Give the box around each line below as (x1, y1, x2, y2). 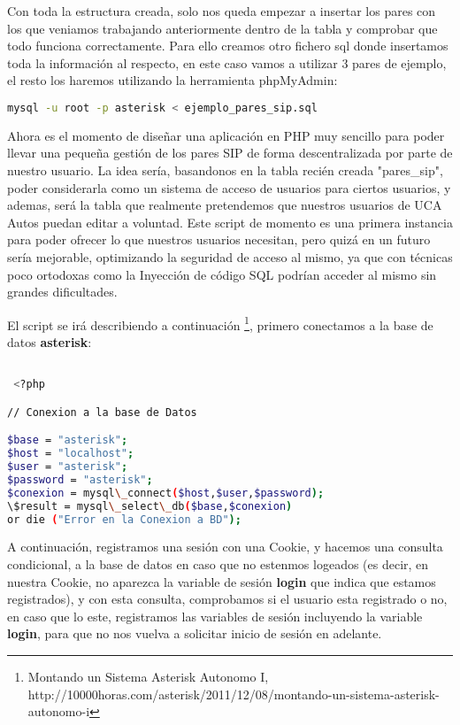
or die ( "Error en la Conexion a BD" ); (7, 513, 241, 526)
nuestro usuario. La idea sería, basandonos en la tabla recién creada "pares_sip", (7, 161, 443, 180)
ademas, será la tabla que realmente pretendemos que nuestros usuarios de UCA (7, 196, 442, 214)
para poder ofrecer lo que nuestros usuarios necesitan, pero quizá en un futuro (7, 230, 431, 249)
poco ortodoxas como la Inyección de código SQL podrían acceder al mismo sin (7, 265, 437, 283)
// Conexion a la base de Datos (7, 405, 197, 419)
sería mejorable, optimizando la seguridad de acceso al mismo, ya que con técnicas (7, 248, 453, 266)
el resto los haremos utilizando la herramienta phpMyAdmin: (7, 71, 338, 89)
